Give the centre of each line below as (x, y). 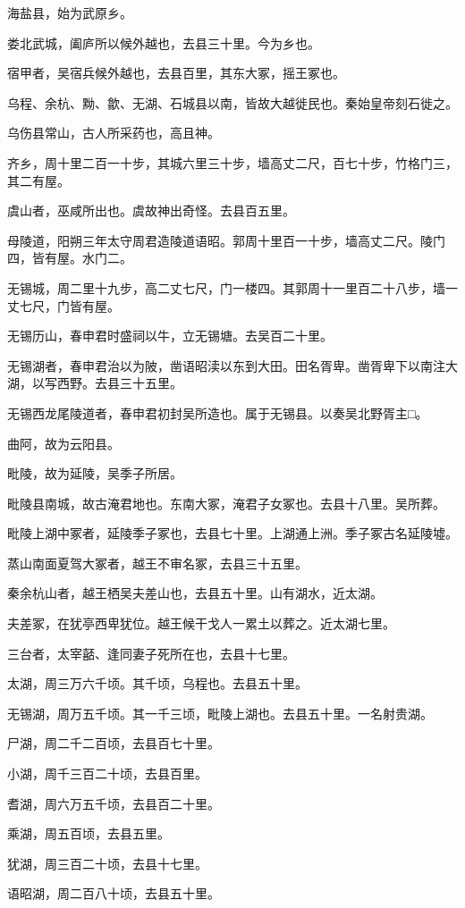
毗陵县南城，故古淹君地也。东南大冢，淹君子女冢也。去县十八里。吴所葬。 (226, 503)
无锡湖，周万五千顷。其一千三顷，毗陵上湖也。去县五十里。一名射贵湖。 (220, 713)
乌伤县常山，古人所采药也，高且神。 (114, 133)
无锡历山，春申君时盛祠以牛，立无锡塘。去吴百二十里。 (170, 336)
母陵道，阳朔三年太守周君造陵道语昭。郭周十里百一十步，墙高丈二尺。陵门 (226, 240)
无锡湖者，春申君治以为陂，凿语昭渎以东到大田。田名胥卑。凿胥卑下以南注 (226, 365)
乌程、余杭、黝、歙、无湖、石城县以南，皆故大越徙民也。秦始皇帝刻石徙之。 (232, 102)
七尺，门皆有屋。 (69, 305)
